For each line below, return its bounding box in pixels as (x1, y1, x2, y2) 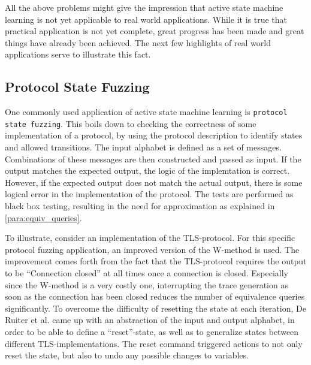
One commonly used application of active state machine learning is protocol (5, 105, 288, 118)
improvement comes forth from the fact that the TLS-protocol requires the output (5, 255, 307, 267)
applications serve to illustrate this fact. (5, 48, 151, 61)
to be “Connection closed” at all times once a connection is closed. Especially (5, 267, 289, 279)
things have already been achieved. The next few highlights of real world (5, 36, 271, 49)
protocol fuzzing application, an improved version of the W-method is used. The (5, 243, 300, 255)
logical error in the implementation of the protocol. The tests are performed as (5, 188, 294, 200)
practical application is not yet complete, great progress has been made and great (5, 25, 304, 37)
